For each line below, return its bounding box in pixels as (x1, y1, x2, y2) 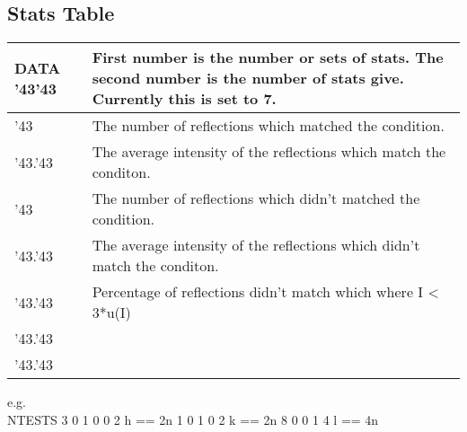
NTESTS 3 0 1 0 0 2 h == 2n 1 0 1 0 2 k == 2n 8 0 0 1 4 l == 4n (7, 410, 379, 428)
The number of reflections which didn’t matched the (92, 188, 420, 209)
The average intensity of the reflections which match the (92, 141, 446, 163)
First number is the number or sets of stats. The (92, 47, 444, 68)
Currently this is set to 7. (92, 88, 277, 110)
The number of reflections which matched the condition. (92, 115, 445, 137)
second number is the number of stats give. (92, 67, 404, 89)
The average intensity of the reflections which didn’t (92, 234, 420, 256)
